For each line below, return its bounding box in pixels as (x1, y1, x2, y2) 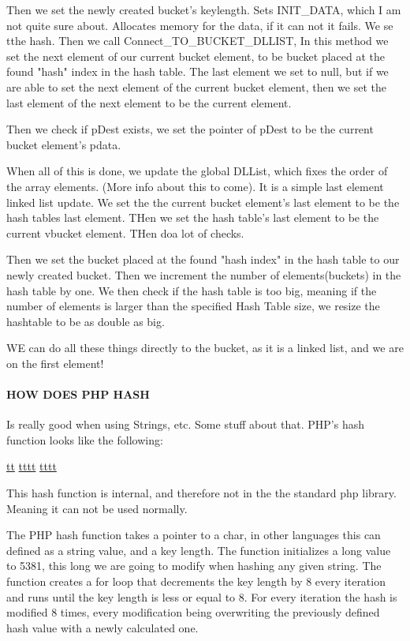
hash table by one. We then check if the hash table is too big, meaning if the (6, 282, 377, 298)
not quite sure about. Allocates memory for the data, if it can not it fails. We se (6, 17, 393, 33)
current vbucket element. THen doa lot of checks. (6, 224, 244, 241)
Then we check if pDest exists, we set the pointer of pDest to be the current (6, 121, 374, 137)
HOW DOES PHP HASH (6, 386, 150, 403)
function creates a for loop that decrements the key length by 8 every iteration (6, 573, 386, 590)
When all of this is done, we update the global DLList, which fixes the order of (6, 163, 388, 179)
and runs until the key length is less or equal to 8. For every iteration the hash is (6, 588, 397, 605)
